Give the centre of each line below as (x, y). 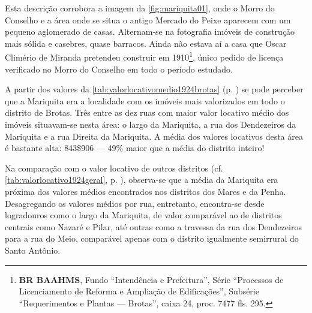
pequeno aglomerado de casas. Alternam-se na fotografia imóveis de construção (150, 31)
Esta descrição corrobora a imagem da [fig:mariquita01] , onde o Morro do (140, 8)
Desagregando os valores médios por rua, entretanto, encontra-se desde (135, 203)
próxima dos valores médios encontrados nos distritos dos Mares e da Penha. (145, 191)
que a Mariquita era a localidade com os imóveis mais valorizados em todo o (145, 100)
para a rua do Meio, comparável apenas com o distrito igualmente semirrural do (152, 238)
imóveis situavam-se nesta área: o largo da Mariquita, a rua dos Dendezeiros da (151, 124)
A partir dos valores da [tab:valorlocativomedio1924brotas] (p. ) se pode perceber (154, 89)
